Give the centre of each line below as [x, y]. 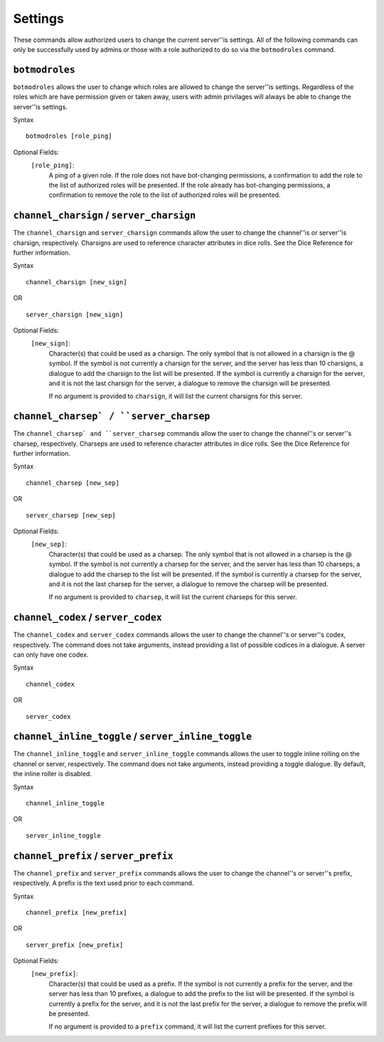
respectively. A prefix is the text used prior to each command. [103, 883]
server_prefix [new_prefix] [75, 945]
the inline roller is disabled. [53, 774]
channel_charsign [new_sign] [76, 282]
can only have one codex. [51, 655]
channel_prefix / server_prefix [93, 855]
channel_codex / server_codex [88, 617]
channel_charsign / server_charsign [105, 216]
